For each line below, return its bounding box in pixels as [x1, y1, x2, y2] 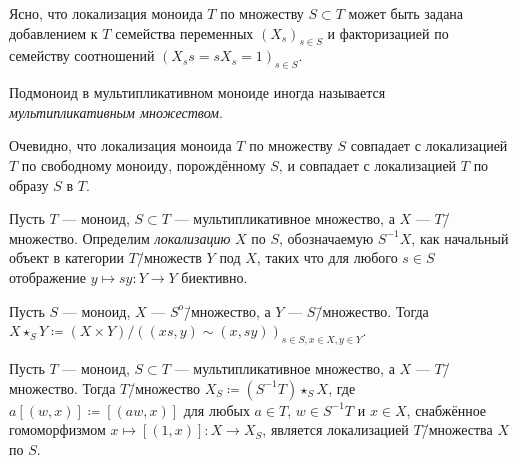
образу [9, 174, 49, 195]
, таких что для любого [256, 247, 398, 268]
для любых [183, 399, 250, 420]
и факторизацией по [327, 22, 449, 43]
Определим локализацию [82, 227, 231, 248]
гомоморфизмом [9, 419, 106, 440]
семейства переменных [115, 22, 254, 43]
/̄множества [421, 419, 493, 440]
